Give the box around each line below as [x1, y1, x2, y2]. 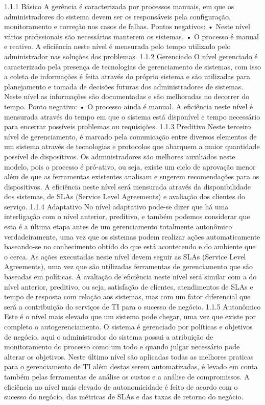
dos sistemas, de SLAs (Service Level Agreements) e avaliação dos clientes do [4, 191, 245, 202]
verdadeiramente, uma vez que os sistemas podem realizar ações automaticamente [4, 231, 260, 242]
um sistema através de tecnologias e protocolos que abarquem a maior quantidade [4, 141, 260, 152]
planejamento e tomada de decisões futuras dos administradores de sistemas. [4, 81, 244, 91]
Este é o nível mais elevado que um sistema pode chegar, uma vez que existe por [4, 311, 256, 322]
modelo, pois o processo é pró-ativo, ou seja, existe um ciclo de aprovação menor [4, 161, 256, 172]
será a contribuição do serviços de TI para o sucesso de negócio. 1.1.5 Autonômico [4, 301, 261, 312]
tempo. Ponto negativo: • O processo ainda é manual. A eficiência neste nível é [4, 101, 253, 111]
